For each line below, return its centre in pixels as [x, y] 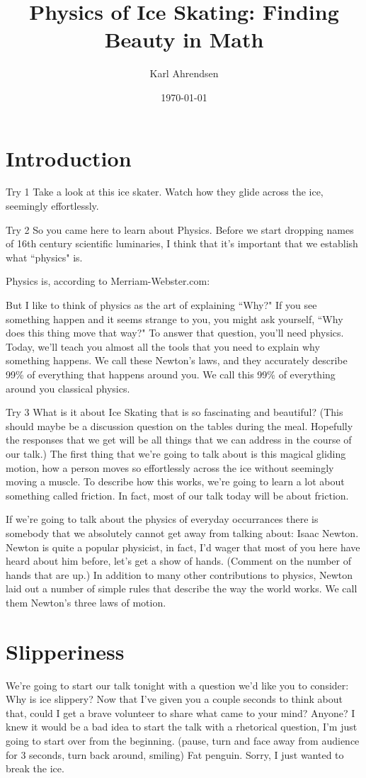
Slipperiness [65, 651]
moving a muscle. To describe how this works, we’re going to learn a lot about [175, 481]
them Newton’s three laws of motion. [86, 602]
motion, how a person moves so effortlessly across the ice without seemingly [170, 467]
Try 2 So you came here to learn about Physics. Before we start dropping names [180, 229]
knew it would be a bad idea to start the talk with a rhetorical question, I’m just [182, 727]
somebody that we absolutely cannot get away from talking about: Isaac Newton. [182, 532]
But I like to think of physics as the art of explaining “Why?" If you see [161, 305]
